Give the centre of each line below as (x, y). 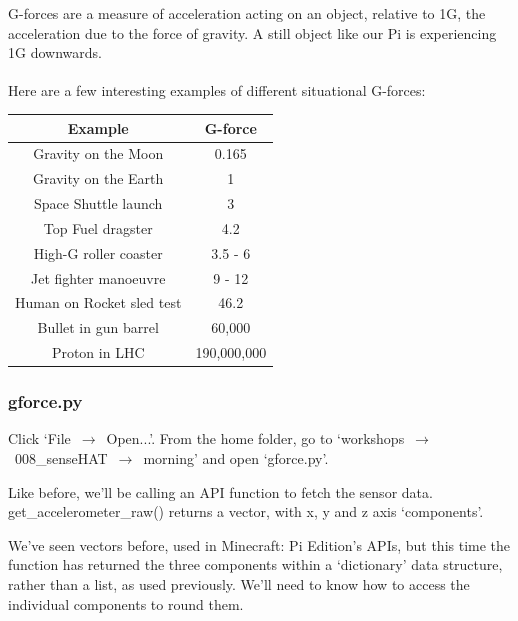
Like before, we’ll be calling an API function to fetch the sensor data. (220, 491)
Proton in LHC (98, 352)
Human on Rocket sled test (98, 302)
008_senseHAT (61, 458)
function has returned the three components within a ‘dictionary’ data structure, (255, 564)
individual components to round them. (126, 603)
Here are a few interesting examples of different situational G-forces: (217, 89)
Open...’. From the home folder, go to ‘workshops (255, 438)
